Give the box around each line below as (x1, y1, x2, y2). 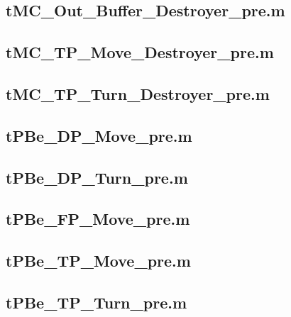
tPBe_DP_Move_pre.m (6, 124, 192, 146)
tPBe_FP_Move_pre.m (6, 208, 190, 230)
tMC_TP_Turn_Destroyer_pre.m (6, 82, 270, 104)
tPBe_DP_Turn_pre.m (6, 166, 188, 188)
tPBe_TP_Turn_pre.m (6, 291, 187, 313)
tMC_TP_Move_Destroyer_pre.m (6, 41, 274, 63)
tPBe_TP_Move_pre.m (6, 250, 191, 272)
